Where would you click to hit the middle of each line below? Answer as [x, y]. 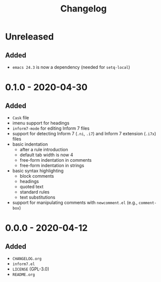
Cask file [21, 118]
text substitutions [38, 197]
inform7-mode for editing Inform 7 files [51, 128]
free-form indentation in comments [56, 160]
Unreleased [30, 37]
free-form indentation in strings [52, 165]
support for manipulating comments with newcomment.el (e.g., [75, 202]
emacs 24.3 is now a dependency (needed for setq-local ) [71, 67]
